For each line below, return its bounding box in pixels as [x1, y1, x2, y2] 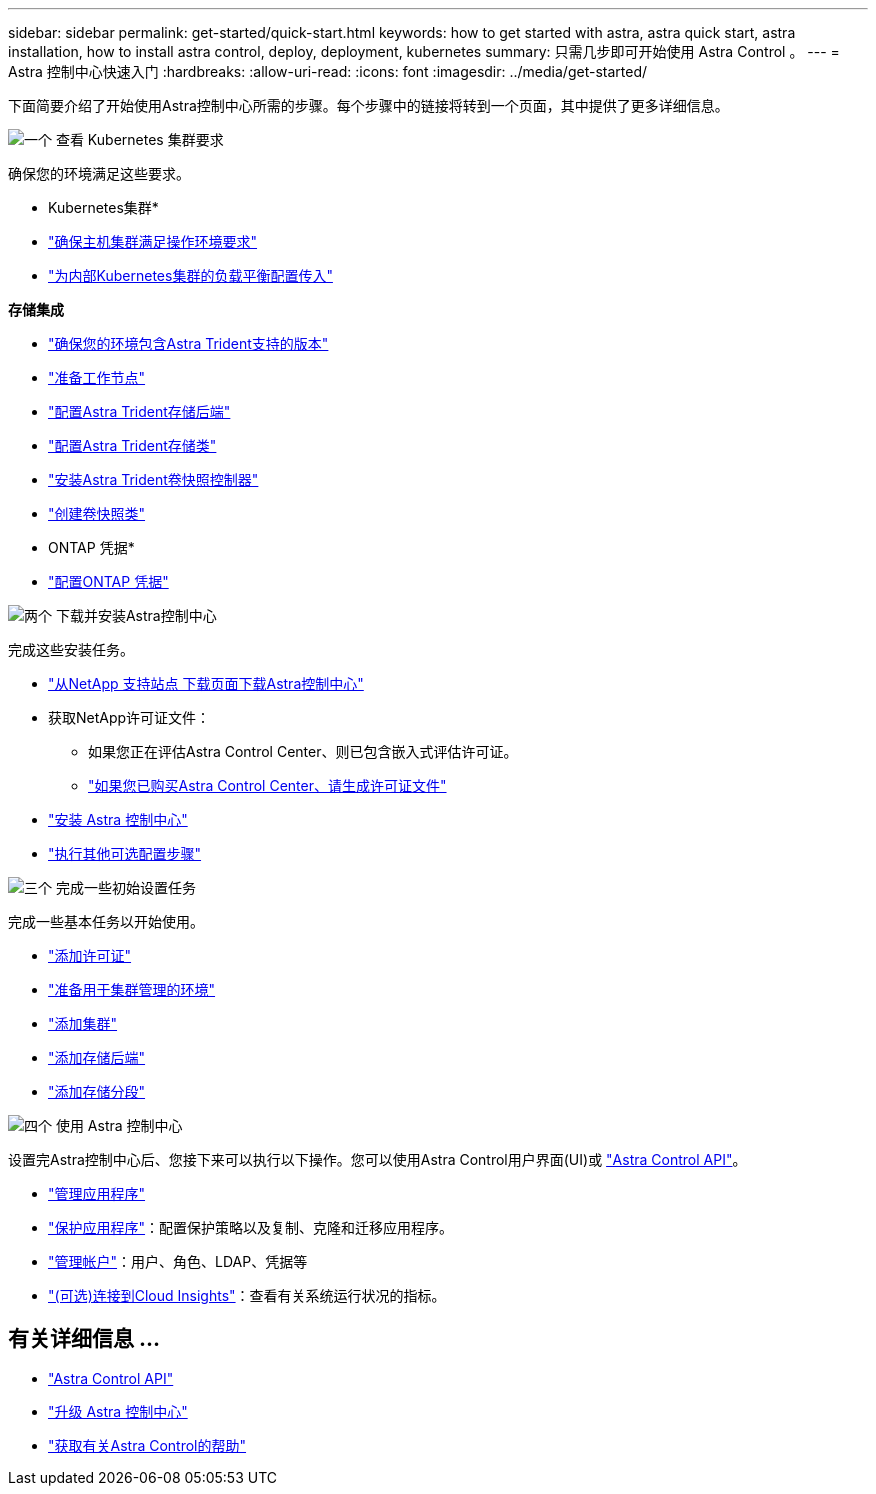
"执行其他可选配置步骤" [48, 845, 202, 862]
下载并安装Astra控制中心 [55, 607, 217, 624]
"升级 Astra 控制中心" [48, 1402, 188, 1420]
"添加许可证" [48, 947, 132, 964]
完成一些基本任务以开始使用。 [8, 913, 204, 930]
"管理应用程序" [48, 1185, 146, 1202]
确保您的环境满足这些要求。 [8, 165, 190, 182]
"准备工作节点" [48, 369, 146, 386]
